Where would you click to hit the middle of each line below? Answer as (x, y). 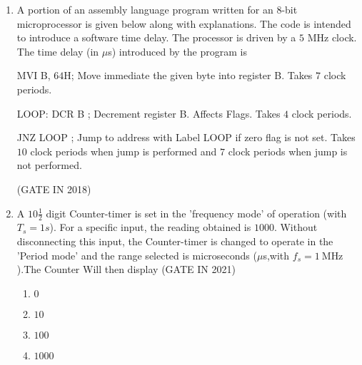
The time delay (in (58, 51)
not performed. (49, 165)
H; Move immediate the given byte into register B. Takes (188, 75)
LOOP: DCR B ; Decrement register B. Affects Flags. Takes (149, 113)
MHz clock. (332, 37)
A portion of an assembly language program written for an (145, 9)
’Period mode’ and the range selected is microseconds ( (137, 255)
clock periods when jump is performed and (124, 151)
